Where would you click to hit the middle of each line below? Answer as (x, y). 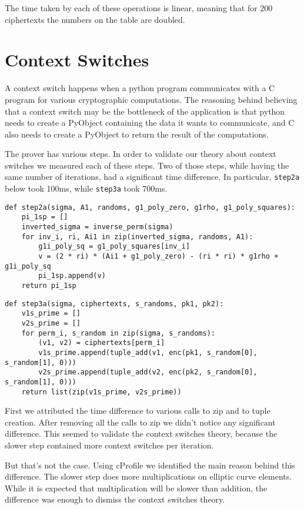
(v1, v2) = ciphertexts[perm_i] (102, 343)
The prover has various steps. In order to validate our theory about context (141, 154)
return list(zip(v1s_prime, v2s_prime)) (101, 392)
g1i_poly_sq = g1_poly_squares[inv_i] (114, 247)
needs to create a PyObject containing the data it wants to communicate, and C (150, 123)
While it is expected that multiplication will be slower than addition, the (136, 488)
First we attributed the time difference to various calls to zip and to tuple (138, 411)
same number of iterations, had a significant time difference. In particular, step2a (152, 177)
